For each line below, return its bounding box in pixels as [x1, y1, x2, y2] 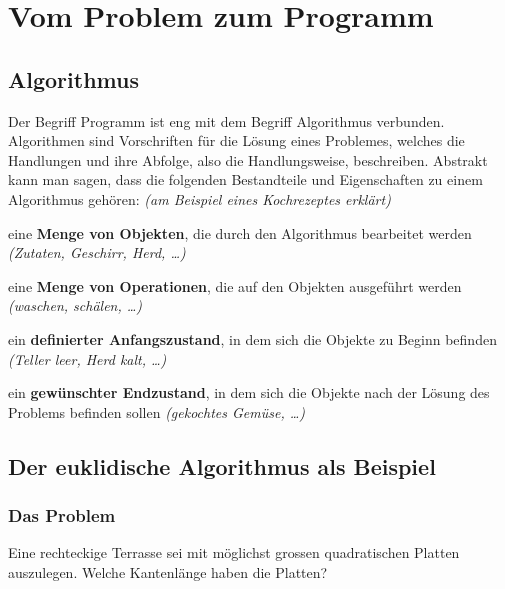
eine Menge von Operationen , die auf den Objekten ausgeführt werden [8, 275, 462, 296]
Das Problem [8, 503, 116, 527]
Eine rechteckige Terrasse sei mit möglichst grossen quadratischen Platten [8, 542, 460, 563]
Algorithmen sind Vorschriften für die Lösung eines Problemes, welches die [8, 130, 465, 151]
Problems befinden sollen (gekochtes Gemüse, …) [8, 401, 306, 422]
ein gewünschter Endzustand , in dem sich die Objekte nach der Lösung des [8, 382, 490, 403]
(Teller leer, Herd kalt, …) [8, 348, 167, 369]
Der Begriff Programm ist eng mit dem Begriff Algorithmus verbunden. [8, 110, 445, 131]
